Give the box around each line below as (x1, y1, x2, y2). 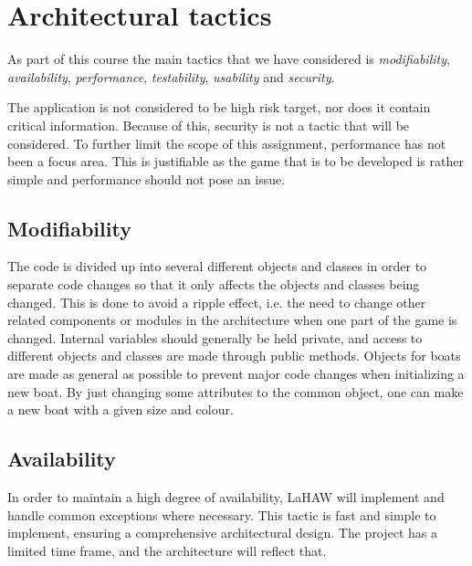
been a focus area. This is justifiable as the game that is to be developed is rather (7, 152, 464, 171)
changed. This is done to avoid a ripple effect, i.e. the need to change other (7, 292, 426, 311)
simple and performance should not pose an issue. (7, 169, 286, 188)
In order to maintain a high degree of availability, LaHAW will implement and (7, 487, 445, 507)
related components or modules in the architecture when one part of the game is (7, 310, 457, 330)
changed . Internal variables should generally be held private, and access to (7, 328, 423, 347)
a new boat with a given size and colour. (7, 400, 234, 419)
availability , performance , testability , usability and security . (7, 67, 335, 86)
